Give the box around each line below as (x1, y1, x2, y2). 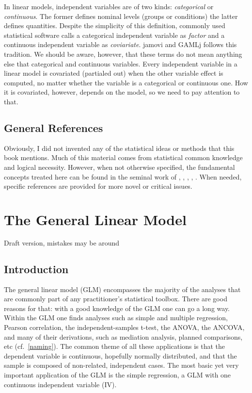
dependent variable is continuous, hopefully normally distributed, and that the (4, 350, 237, 360)
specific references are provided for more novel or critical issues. (4, 181, 192, 191)
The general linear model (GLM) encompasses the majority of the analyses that (4, 284, 241, 294)
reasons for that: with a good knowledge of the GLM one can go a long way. (4, 303, 230, 313)
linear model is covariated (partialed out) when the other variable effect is (4, 68, 223, 78)
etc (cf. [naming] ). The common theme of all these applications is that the (4, 341, 225, 351)
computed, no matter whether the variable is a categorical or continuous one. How (4, 77, 248, 87)
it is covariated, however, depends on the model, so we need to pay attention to (4, 87, 240, 97)
